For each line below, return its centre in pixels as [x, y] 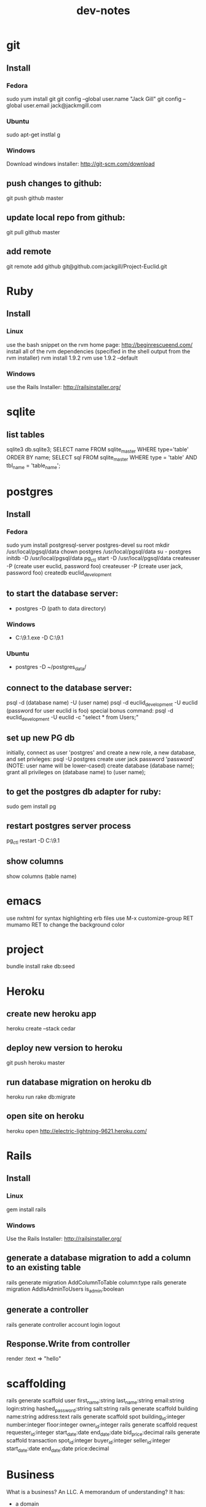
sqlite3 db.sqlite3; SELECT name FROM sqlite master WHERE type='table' [97, 450]
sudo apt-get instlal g [33, 135]
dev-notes [103, 11]
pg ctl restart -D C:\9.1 [33, 841]
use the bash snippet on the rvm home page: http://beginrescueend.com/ [100, 344]
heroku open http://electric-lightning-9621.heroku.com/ [77, 1131]
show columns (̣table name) [42, 876]
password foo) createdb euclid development [59, 574]
